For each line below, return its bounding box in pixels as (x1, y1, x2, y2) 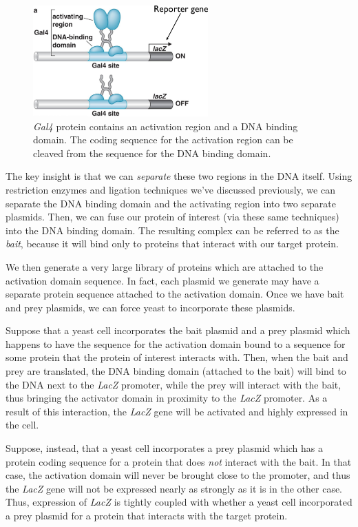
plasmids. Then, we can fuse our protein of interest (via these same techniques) (6, 209, 339, 224)
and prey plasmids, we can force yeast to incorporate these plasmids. (6, 300, 295, 314)
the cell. (6, 417, 39, 432)
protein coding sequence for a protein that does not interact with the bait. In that (6, 454, 352, 468)
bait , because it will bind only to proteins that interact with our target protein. (6, 236, 339, 251)
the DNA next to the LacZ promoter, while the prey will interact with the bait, (6, 377, 341, 391)
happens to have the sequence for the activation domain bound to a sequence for (6, 336, 346, 351)
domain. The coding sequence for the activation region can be (33, 132, 293, 147)
